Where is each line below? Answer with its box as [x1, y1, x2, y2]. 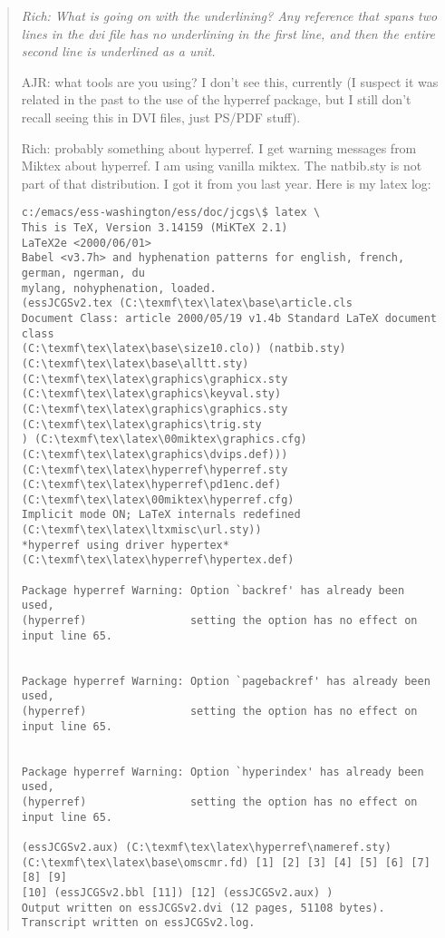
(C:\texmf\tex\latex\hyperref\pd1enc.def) [21, 478, 282, 492]
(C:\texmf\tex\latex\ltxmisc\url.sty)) [21, 523, 262, 537]
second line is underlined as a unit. [21, 42, 216, 61]
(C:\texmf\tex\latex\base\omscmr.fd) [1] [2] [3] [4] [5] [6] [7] [21, 855, 430, 869]
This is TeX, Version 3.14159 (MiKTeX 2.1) [21, 221, 288, 234]
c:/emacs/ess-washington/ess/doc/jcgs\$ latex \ [21, 206, 321, 220]
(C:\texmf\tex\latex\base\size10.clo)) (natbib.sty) [21, 342, 346, 356]
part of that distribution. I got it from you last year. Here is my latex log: [21, 173, 431, 192]
